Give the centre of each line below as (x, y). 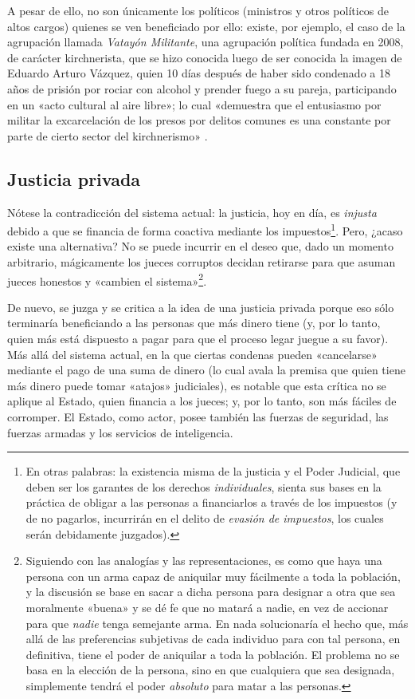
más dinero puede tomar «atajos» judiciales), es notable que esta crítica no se (197, 385)
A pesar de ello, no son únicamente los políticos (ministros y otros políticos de (198, 10)
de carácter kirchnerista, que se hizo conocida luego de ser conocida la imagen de (205, 57)
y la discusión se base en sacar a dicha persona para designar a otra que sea (211, 592)
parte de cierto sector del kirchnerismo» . (108, 135)
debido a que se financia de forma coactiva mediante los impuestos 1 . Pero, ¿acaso (205, 229)
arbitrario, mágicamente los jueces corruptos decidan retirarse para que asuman (202, 261)
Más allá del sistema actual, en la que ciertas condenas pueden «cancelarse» (192, 354)
